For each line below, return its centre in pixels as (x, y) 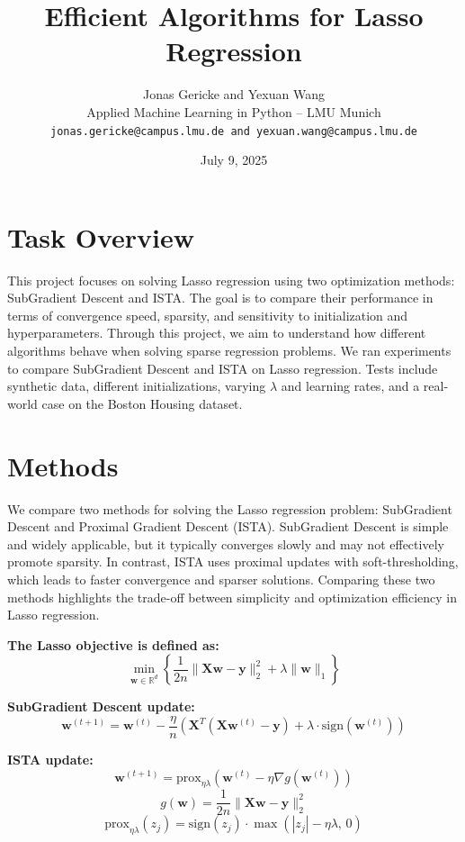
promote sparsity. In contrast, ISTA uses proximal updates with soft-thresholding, (233, 561)
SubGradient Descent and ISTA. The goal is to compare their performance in (220, 298)
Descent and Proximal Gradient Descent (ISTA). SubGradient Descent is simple (228, 526)
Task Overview (101, 236)
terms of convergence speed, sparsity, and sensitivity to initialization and (208, 315)
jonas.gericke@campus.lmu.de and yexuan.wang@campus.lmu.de (234, 131)
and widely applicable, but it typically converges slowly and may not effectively (226, 543)
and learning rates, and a (350, 386)
